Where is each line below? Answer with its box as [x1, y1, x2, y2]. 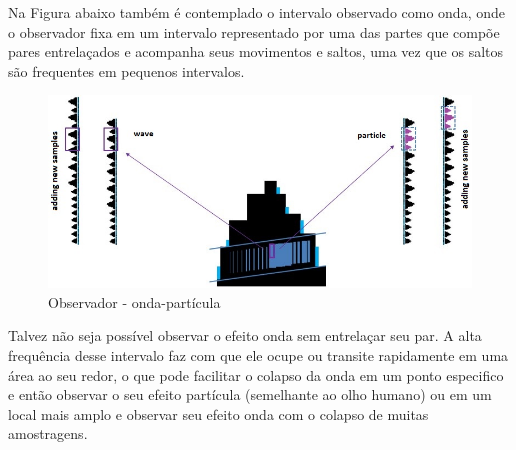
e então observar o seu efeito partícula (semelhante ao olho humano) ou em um [8, 384, 492, 405]
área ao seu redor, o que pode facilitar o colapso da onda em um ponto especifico [8, 364, 504, 385]
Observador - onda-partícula [48, 291, 221, 312]
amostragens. [8, 423, 88, 444]
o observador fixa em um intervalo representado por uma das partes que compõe [8, 21, 500, 42]
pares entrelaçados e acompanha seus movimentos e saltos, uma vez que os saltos [8, 41, 504, 62]
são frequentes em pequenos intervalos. [8, 60, 245, 81]
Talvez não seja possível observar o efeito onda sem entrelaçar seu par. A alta [8, 325, 482, 346]
